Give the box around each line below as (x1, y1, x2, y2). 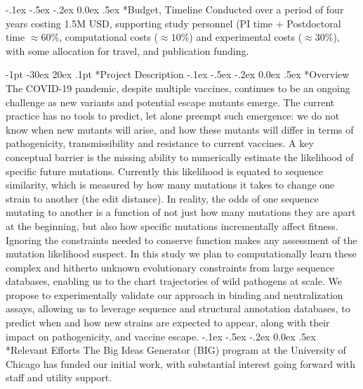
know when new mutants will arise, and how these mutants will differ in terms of (6, 122, 354, 136)
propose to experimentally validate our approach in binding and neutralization (6, 287, 343, 302)
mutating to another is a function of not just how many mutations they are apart (6, 205, 356, 219)
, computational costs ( (59, 30, 159, 44)
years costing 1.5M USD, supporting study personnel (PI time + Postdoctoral (6, 15, 341, 30)
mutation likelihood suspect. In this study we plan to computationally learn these (6, 246, 357, 261)
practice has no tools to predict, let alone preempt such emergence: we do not (6, 108, 340, 123)
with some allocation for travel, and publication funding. (6, 43, 249, 58)
